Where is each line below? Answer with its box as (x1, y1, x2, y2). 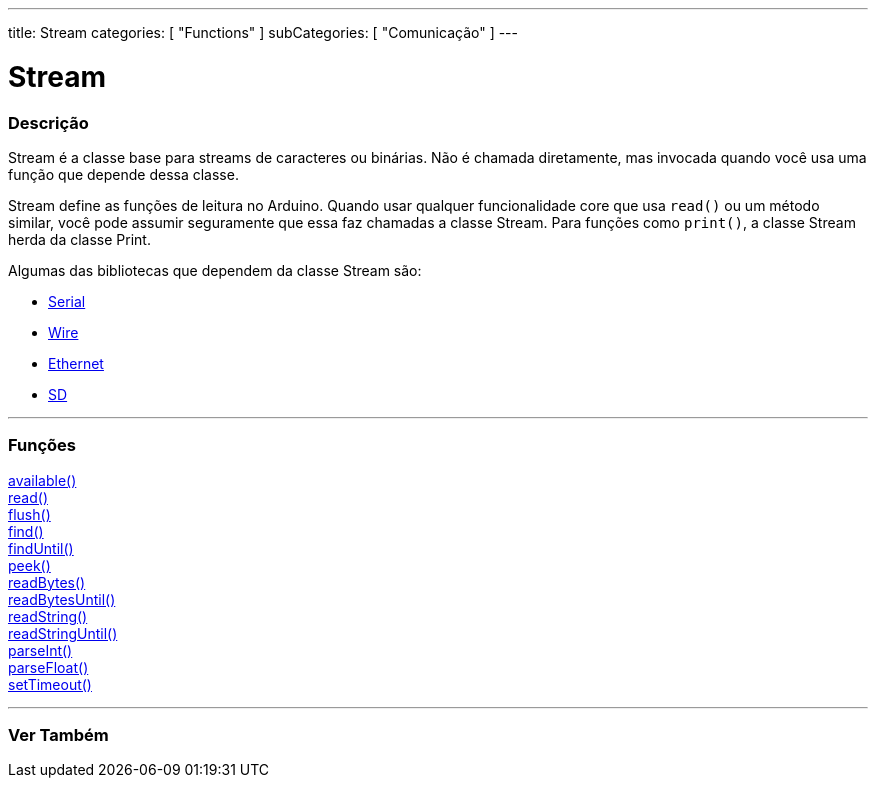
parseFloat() (8, 658, 89, 676)
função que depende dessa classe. (8, 165, 239, 183)
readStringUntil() (8, 624, 118, 642)
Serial (48, 292, 86, 310)
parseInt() (8, 641, 73, 659)
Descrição (8, 112, 89, 133)
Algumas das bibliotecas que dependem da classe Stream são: (8, 261, 422, 279)
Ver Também (8, 725, 109, 745)
